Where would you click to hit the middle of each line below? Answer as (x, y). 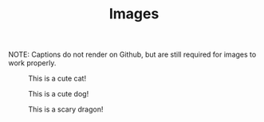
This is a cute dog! (59, 94)
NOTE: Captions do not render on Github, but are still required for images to (132, 55)
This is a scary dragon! (66, 109)
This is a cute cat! (57, 79)
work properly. (32, 63)
